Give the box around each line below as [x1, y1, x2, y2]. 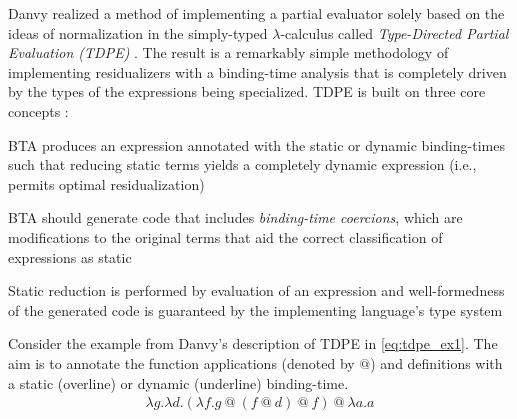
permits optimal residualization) [8, 173, 205, 194]
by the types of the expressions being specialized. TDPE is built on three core [8, 81, 486, 102]
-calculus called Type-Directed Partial [280, 22, 509, 43]
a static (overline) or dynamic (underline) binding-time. [8, 372, 349, 393]
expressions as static [8, 246, 132, 267]
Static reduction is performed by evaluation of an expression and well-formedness [8, 280, 505, 301]
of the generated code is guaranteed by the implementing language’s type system [8, 299, 503, 320]
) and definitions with [370, 352, 503, 373]
